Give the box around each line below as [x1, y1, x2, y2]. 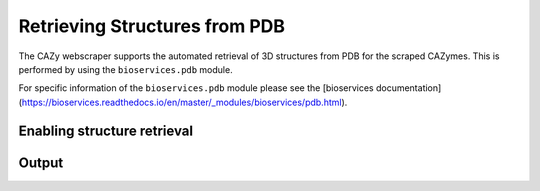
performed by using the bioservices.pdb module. [18, 63, 234, 75]
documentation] [375, 82, 442, 94]
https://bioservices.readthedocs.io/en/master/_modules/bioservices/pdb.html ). [21, 96, 348, 108]
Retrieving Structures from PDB [18, 15, 285, 37]
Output [18, 154, 64, 171]
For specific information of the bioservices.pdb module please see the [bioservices [18, 82, 374, 94]
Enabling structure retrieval [18, 122, 194, 139]
